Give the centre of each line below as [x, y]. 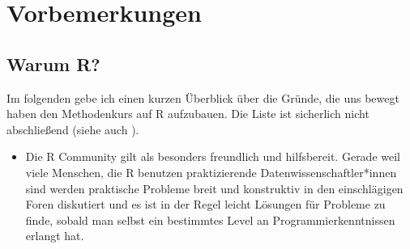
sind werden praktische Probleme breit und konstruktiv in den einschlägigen [214, 188]
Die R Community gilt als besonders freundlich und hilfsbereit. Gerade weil [213, 156]
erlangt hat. [55, 236]
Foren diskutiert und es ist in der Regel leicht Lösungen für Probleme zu [205, 204]
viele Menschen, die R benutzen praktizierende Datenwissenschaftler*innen [211, 172]
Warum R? [53, 63]
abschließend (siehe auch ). [73, 129]
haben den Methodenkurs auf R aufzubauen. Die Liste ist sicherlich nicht [188, 114]
